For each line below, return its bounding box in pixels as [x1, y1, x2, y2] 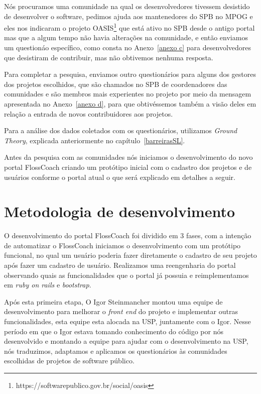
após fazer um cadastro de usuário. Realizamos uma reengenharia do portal [4, 260, 236, 270]
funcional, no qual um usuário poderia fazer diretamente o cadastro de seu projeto [4, 250, 257, 260]
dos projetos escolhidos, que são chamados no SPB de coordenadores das [4, 78, 227, 89]
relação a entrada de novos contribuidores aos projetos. [4, 108, 173, 119]
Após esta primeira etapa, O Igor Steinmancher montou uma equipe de [4, 296, 223, 307]
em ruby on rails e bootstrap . [4, 279, 91, 290]
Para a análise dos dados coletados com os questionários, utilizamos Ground [4, 125, 237, 136]
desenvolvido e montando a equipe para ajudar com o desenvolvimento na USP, [4, 336, 248, 346]
